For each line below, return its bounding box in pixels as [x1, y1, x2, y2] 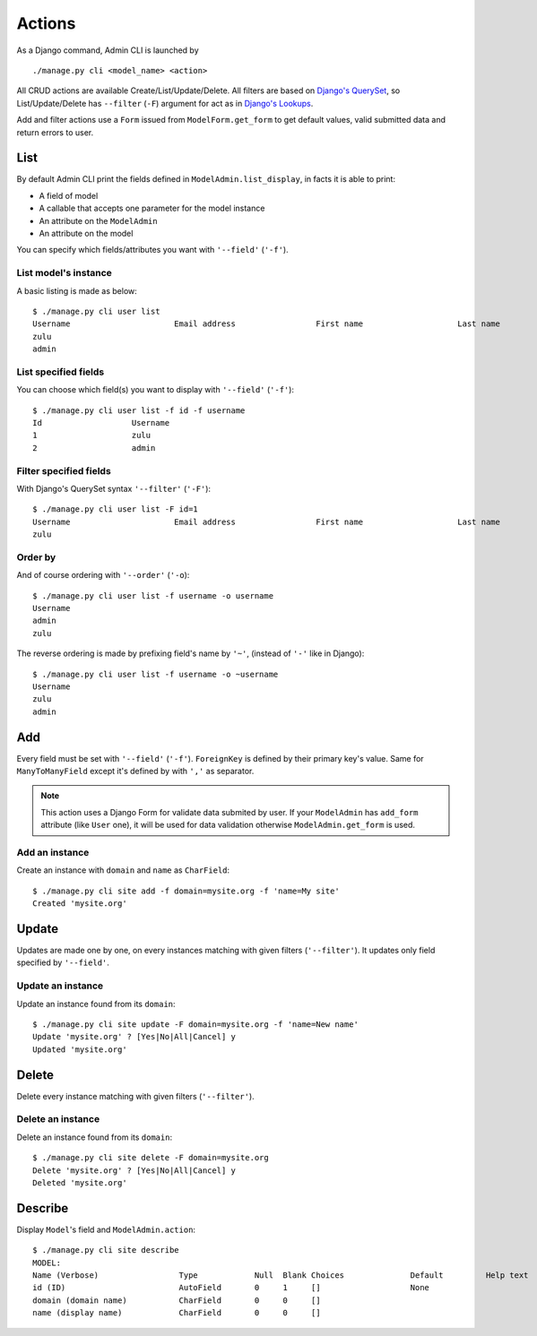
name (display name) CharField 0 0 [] [32, 1308, 322, 1318]
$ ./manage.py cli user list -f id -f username [32, 405, 246, 416]
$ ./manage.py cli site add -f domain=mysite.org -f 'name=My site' [32, 885, 340, 896]
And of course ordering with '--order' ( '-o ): [16, 570, 190, 581]
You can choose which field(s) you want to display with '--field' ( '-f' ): [16, 384, 295, 395]
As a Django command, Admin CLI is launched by [16, 45, 199, 56]
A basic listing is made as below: [16, 285, 138, 296]
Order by [16, 551, 56, 564]
